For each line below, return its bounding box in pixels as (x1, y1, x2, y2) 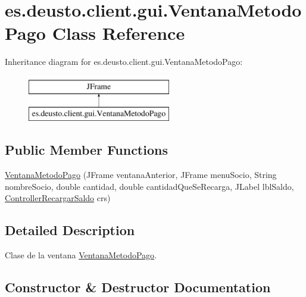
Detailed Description (5, 221, 135, 239)
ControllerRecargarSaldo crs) (5, 192, 111, 204)
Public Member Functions (5, 140, 168, 159)
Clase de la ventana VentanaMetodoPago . (5, 249, 157, 261)
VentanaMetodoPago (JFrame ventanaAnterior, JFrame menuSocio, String (5, 168, 277, 181)
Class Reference (52, 21, 185, 45)
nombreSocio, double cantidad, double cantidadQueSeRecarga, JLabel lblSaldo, (5, 180, 294, 192)
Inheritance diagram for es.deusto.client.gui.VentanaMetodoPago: (5, 55, 243, 68)
